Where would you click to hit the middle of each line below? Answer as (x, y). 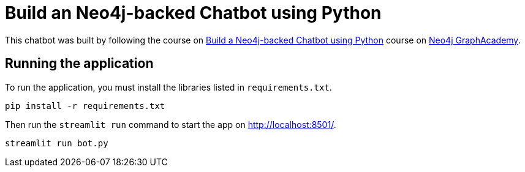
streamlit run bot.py (57, 143)
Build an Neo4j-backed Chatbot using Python (193, 13)
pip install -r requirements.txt (85, 106)
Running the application (79, 64)
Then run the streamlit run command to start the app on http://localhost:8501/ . (171, 124)
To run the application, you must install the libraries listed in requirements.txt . (168, 87)
